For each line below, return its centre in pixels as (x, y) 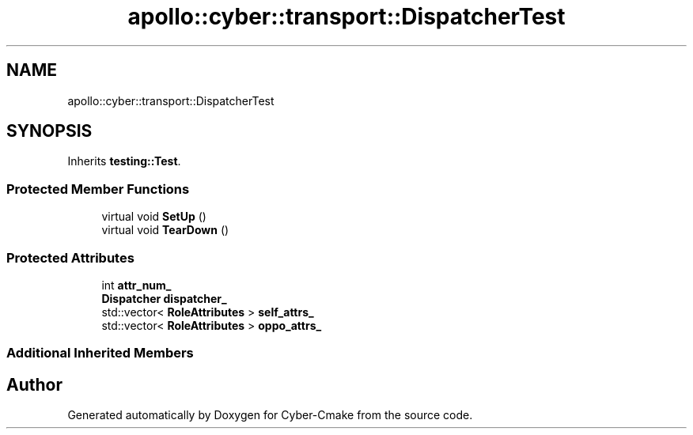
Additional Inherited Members (100, 353)
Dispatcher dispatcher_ (164, 298)
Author (34, 384)
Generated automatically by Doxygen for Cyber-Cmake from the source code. (270, 415)
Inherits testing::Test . (124, 161)
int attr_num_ (136, 285)
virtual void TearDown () (165, 230)
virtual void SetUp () (154, 217)
